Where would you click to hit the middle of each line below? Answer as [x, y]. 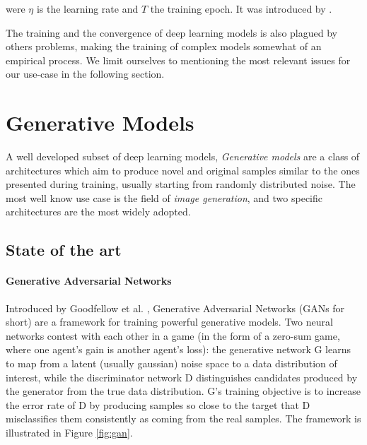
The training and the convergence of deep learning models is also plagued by [171, 32]
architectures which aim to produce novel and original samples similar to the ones [183, 170]
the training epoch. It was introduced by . [241, 8]
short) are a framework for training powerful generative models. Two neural [169, 322]
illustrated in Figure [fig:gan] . [69, 432]
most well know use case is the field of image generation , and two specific [164, 197]
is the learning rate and [87, 8]
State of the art [64, 250]
